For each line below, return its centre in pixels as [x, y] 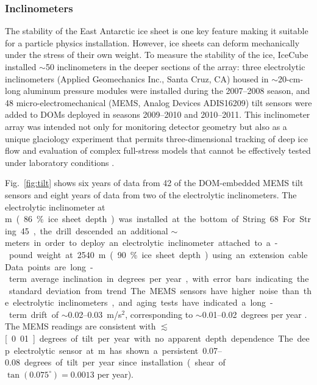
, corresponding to [159, 314]
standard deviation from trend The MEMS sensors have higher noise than [154, 290]
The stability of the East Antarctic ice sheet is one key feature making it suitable [157, 31]
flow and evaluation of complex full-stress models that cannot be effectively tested [158, 150]
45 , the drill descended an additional [94, 230]
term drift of [34, 314]
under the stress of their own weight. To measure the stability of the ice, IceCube [157, 55]
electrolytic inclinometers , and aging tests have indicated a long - [143, 302]
